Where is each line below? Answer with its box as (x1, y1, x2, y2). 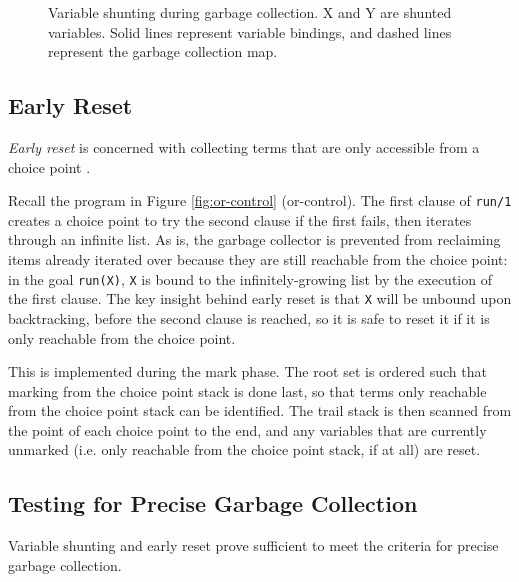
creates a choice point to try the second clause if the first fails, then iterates (8, 209, 472, 230)
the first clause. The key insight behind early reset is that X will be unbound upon (8, 288, 512, 309)
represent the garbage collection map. (48, 41, 278, 62)
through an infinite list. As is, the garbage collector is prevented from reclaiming (8, 229, 501, 250)
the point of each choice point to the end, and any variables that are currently (8, 419, 487, 440)
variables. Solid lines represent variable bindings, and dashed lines (48, 21, 452, 42)
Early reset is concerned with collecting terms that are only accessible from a (8, 136, 480, 157)
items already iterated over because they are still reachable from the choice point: (8, 249, 508, 270)
